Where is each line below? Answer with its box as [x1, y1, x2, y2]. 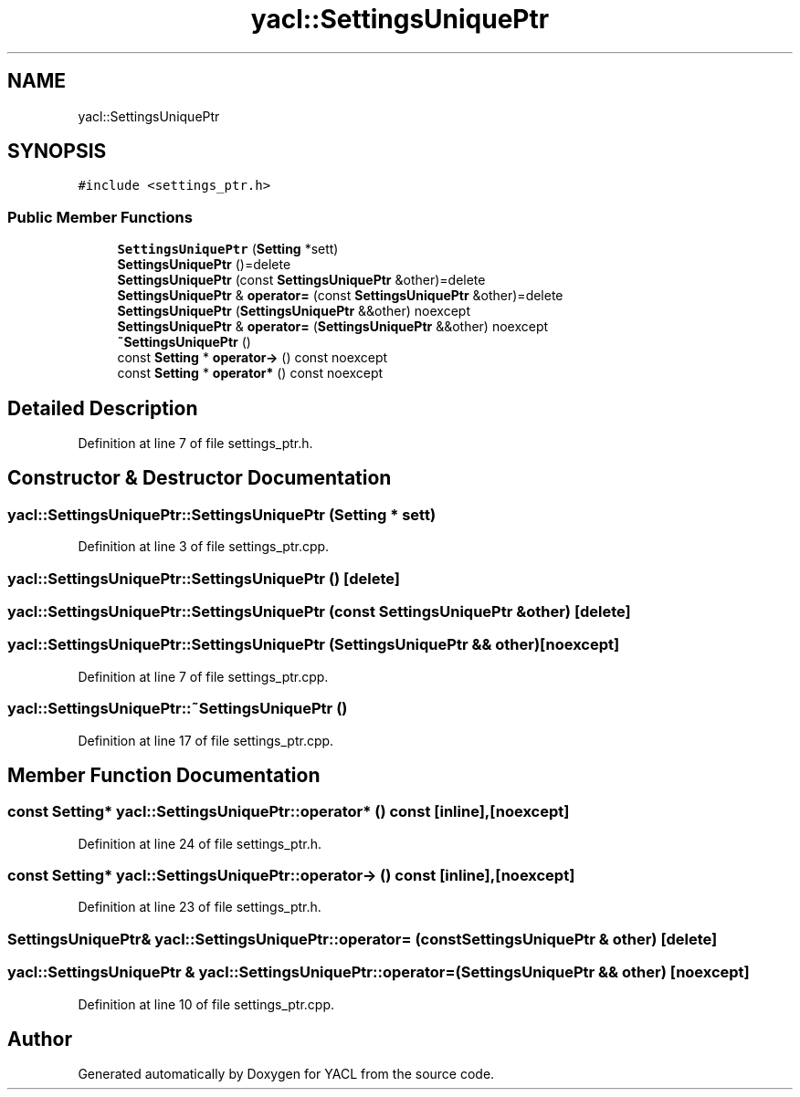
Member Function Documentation [7, 763, 321, 787]
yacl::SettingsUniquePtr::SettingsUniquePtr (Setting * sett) [7, 505, 437, 524]
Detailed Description [7, 396, 198, 420]
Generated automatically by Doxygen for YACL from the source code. [78, 1066, 495, 1082]
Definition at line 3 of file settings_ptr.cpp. [78, 538, 330, 555]
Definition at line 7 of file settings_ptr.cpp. [78, 668, 329, 684]
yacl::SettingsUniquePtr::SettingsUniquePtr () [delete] [7, 569, 400, 588]
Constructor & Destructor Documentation [7, 466, 392, 490]
